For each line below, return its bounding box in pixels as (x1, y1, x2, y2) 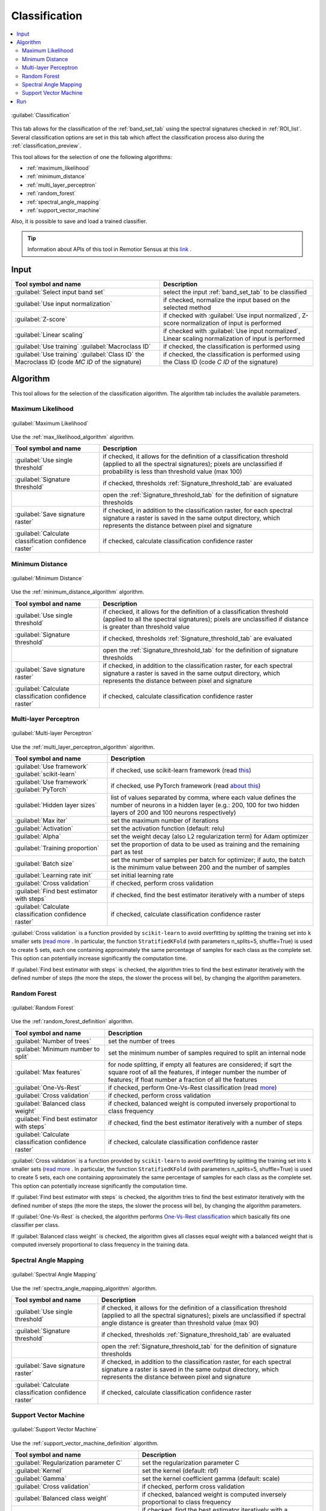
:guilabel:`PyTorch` (14, 785, 68, 794)
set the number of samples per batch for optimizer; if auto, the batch (110, 855, 306, 864)
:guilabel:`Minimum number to (14, 1044, 100, 1053)
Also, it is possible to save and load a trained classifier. (11, 218, 147, 225)
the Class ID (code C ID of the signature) (163, 358, 278, 366)
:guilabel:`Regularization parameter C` (14, 1458, 123, 1467)
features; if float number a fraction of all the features (107, 1075, 258, 1084)
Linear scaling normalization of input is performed (163, 334, 305, 343)
